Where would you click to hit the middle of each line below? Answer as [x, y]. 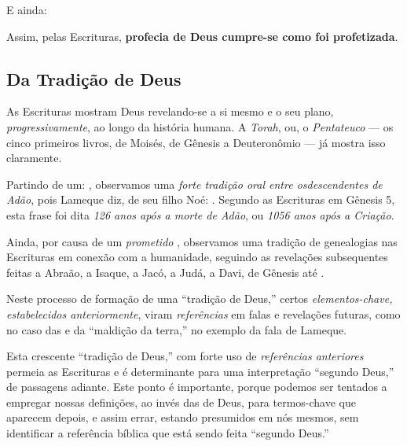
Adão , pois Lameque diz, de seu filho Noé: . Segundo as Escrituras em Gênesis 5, [201, 199]
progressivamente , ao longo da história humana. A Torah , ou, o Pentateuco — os [200, 126]
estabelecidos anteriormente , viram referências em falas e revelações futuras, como [203, 313]
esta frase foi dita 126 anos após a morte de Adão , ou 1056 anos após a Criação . [200, 214]
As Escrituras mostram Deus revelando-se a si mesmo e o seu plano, [170, 111]
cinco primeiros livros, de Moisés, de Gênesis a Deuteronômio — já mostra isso [196, 142]
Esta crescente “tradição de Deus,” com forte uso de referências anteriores [185, 356]
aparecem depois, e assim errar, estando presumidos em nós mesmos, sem [183, 417]
